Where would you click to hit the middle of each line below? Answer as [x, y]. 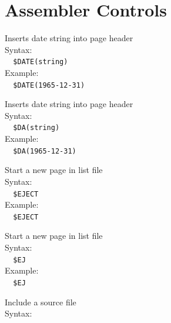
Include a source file [41, 302]
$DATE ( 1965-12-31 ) [49, 85]
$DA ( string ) [36, 128]
